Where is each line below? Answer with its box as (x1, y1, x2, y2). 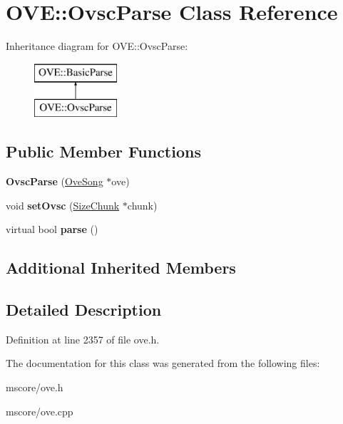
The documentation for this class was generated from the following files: (6, 356, 320, 371)
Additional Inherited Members (6, 257, 236, 279)
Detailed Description (6, 299, 162, 321)
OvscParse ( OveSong (6, 174, 103, 189)
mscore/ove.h (6, 380, 63, 395)
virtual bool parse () (6, 222, 98, 237)
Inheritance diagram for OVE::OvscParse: (6, 38, 188, 53)
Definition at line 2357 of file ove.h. (6, 331, 160, 346)
